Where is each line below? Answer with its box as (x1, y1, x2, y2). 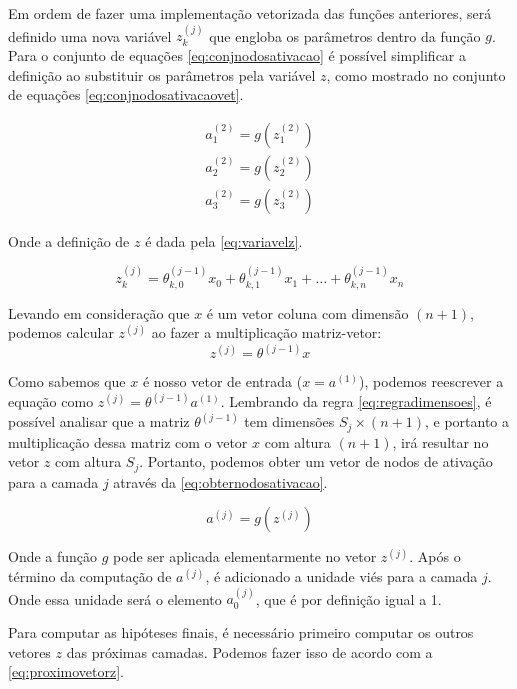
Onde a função (8, 546, 98, 567)
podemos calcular (8, 322, 114, 343)
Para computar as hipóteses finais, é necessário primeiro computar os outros (8, 622, 474, 643)
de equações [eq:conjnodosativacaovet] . (8, 84, 244, 105)
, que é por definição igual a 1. (255, 588, 442, 609)
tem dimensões (244, 411, 335, 432)
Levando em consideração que (8, 302, 190, 323)
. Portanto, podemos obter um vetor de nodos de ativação (139, 451, 493, 472)
